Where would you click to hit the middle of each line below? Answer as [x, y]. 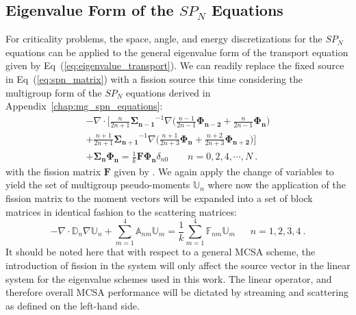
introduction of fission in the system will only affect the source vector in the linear [178, 265]
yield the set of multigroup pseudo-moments [98, 185]
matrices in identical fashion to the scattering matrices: [121, 211]
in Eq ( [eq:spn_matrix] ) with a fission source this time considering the [154, 78]
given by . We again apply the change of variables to [224, 171]
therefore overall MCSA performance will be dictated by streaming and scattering [177, 292]
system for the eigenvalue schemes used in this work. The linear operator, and [169, 278]
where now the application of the [277, 185]
